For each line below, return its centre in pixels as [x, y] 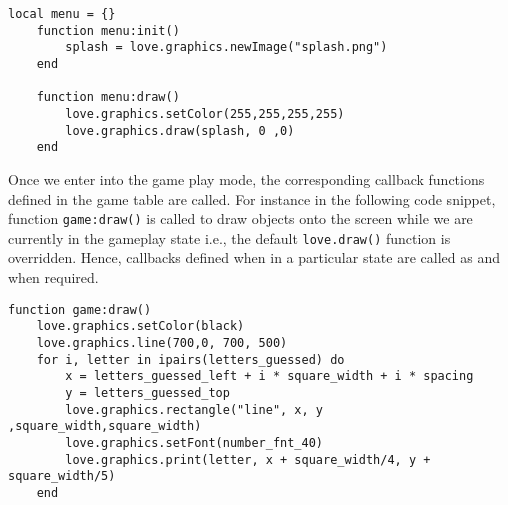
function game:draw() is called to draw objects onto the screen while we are [240, 218]
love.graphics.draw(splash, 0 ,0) [180, 130]
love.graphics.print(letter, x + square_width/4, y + [248, 459]
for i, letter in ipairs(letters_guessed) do [190, 359]
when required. [53, 277]
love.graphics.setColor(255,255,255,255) [205, 113]
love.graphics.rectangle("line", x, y [194, 409]
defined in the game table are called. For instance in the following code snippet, [252, 198]
